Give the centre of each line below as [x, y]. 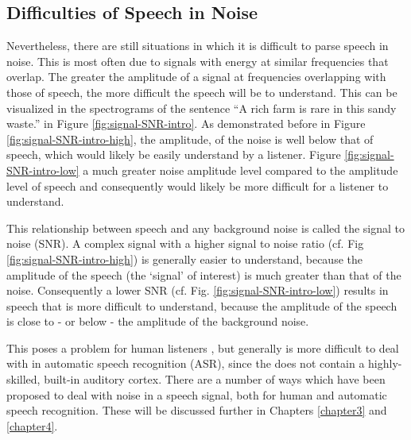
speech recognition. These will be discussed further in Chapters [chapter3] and [197, 410]
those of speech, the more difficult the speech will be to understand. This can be [202, 92]
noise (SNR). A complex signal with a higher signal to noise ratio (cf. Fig [185, 243]
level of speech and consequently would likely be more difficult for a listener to [198, 185]
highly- [385, 363]
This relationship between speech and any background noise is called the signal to [206, 228]
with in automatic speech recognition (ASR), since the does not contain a [186, 363]
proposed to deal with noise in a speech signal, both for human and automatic [197, 394]
